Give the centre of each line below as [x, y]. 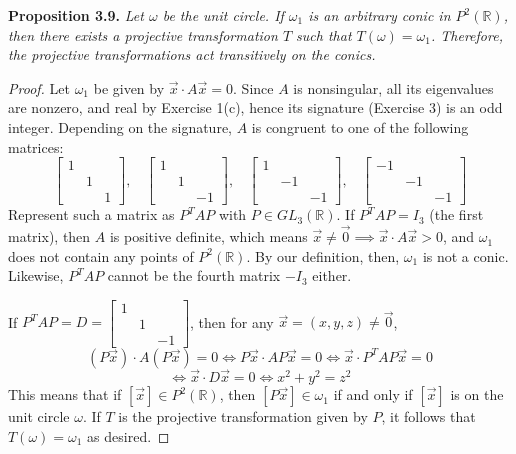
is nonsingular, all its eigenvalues [393, 87]
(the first [456, 214]
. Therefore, [466, 34]
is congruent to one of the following [360, 126]
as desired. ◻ [128, 435]
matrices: [36, 146]
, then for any [232, 321]
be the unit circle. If [223, 15]
